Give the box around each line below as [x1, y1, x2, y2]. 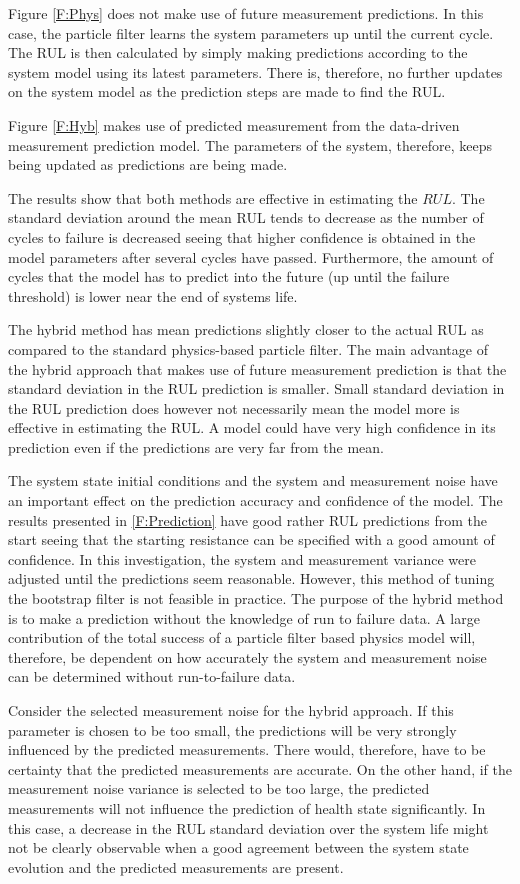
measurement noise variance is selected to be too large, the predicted [8, 778, 430, 799]
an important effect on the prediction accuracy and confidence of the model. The [8, 490, 503, 511]
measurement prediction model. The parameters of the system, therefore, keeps [8, 134, 492, 155]
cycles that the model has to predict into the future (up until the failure [8, 266, 450, 287]
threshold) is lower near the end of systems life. [8, 285, 298, 306]
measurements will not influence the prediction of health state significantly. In [8, 797, 486, 818]
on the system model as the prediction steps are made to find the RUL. [8, 81, 446, 102]
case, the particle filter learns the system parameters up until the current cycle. [8, 22, 494, 43]
